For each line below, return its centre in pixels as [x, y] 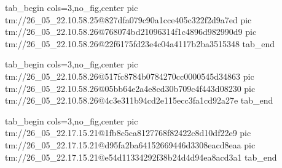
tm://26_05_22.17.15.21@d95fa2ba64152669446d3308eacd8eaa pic [130, 144]
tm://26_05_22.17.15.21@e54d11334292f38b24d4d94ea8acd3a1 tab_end [141, 157]
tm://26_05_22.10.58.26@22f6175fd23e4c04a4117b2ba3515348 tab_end [140, 43]
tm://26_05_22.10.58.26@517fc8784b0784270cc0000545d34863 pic [130, 76]
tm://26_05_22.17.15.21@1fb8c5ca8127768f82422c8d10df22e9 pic [128, 133]
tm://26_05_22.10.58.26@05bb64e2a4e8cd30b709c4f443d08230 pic [130, 88]
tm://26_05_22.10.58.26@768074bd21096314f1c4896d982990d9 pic [131, 32]
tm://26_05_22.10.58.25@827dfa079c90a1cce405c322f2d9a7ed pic [128, 19]
